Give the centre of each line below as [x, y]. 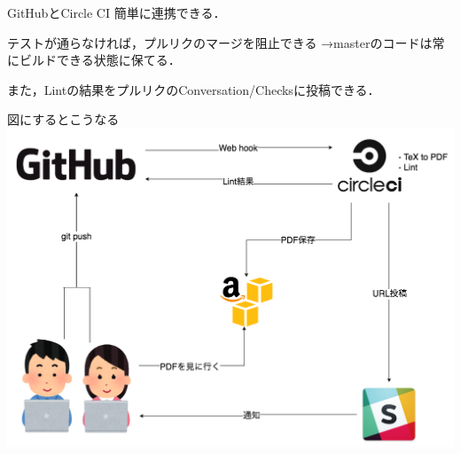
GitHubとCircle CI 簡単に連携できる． [117, 12]
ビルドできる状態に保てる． [100, 60]
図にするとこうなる [63, 119]
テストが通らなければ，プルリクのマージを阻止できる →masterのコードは [220, 42]
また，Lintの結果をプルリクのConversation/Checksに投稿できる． [194, 89]
